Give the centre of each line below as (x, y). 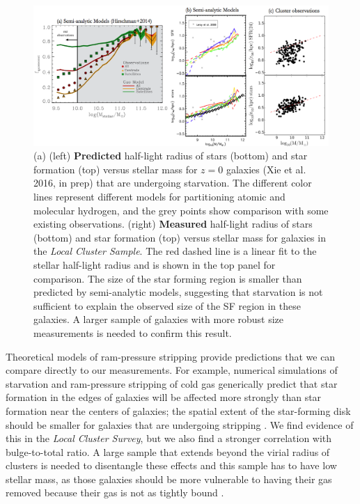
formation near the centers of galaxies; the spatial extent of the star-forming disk (178, 410)
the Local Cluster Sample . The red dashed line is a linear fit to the (175, 251)
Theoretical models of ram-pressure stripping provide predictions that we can (171, 356)
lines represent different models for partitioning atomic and (159, 197)
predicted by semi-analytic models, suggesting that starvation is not (178, 292)
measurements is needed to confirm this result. (133, 332)
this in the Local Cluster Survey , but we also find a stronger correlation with (169, 438)
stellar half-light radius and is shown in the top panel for (155, 264)
